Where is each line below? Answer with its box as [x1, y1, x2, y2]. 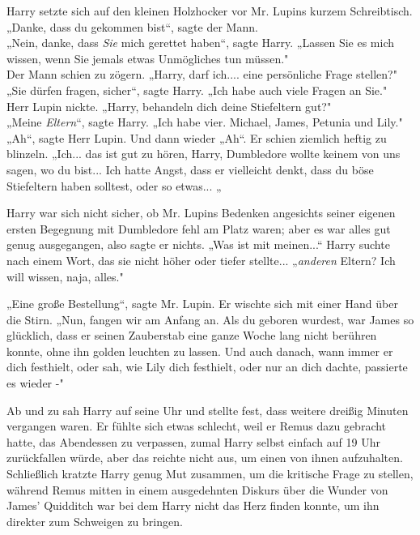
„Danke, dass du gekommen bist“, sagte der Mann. [6, 18, 258, 35]
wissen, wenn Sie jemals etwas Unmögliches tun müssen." [6, 49, 289, 66]
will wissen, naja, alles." [6, 267, 124, 285]
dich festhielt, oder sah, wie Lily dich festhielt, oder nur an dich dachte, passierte [6, 358, 408, 375]
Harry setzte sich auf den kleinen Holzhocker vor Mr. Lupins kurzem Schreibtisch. [6, 2, 413, 19]
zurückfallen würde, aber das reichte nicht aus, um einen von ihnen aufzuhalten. [6, 449, 403, 466]
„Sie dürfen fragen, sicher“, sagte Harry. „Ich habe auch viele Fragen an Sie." [6, 81, 388, 98]
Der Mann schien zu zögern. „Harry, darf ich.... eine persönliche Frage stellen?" [6, 66, 397, 83]
